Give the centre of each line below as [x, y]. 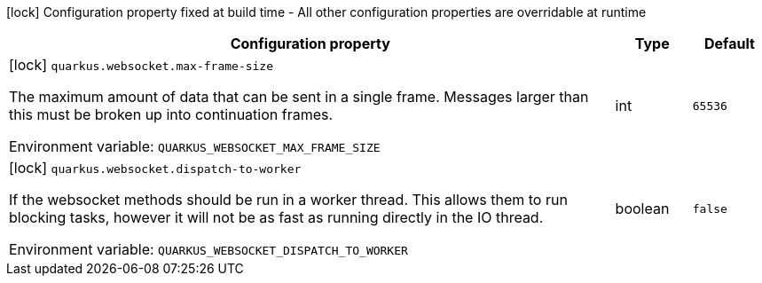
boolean [642, 208]
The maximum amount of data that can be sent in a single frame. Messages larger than [299, 97]
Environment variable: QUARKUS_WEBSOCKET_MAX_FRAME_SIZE [195, 146]
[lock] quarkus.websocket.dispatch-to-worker [155, 168]
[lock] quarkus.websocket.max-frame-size [141, 65]
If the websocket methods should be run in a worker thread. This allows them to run [288, 200]
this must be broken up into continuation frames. [171, 114]
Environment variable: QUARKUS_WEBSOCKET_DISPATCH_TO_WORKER [208, 249]
